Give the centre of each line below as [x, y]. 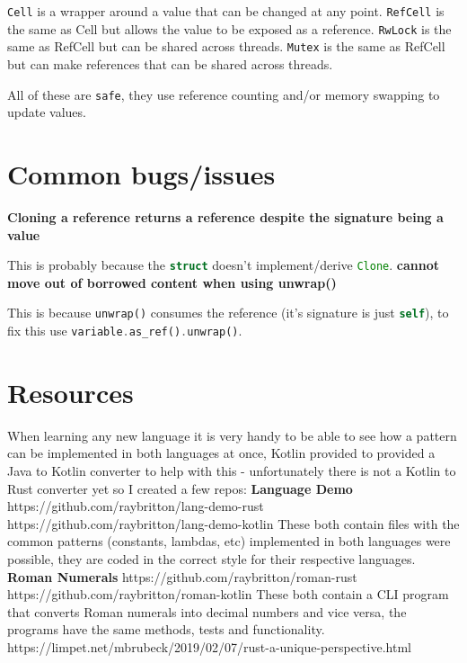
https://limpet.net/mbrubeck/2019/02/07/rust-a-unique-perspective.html [209, 646]
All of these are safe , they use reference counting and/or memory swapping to [224, 94]
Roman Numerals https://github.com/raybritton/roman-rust [182, 576]
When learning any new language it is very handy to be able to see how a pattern [232, 435]
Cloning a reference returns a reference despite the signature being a [225, 216]
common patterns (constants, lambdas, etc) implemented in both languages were [229, 541]
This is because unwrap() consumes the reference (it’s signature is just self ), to [228, 313]
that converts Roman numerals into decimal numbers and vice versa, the [207, 611]
